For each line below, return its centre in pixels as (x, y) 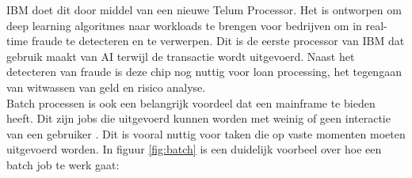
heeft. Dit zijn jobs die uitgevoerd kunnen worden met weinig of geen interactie (198, 118)
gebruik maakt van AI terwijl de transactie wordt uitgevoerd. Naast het (181, 56)
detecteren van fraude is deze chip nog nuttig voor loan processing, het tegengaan (204, 72)
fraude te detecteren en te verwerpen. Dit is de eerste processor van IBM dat (218, 41)
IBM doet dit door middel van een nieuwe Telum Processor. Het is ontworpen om (204, 9)
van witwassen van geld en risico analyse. (106, 87)
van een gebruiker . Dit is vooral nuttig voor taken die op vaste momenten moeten (206, 133)
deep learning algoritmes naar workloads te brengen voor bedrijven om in (184, 25)
